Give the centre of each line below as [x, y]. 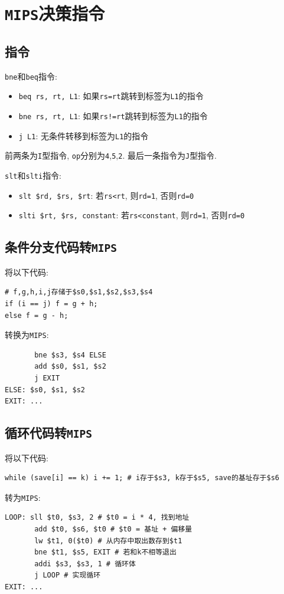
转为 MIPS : [23, 497]
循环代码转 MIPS [48, 433]
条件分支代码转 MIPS [61, 247]
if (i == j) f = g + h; [51, 303]
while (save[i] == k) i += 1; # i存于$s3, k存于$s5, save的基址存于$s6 [142, 478]
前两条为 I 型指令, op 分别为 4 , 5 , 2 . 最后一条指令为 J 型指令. [111, 155]
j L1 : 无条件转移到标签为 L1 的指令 [84, 135]
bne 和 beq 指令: [31, 76]
